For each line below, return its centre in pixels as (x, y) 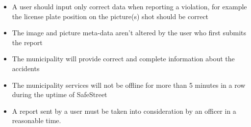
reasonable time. (37, 120)
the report (27, 42)
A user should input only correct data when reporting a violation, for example (129, 6)
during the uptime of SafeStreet (60, 94)
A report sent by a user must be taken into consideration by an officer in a (124, 111)
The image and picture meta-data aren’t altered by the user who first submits (129, 33)
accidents (26, 68)
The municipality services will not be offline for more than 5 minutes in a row (129, 85)
